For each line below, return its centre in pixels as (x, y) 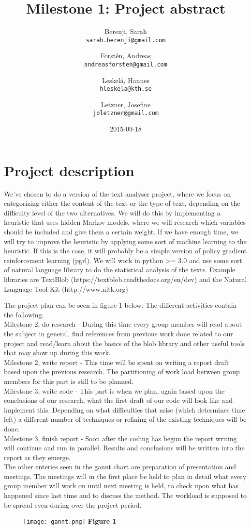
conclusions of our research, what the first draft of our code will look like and (118, 400)
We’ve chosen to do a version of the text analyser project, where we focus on (118, 193)
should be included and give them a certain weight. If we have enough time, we (121, 232)
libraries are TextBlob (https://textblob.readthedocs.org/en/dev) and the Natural (125, 279)
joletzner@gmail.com (126, 113)
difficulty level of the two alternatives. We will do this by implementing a (112, 212)
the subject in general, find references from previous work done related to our (118, 333)
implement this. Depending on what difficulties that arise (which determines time (125, 409)
